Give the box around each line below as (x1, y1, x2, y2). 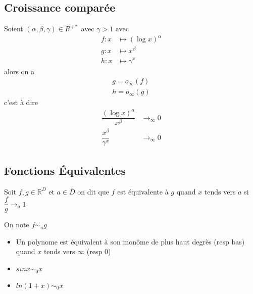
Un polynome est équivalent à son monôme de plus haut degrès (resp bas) (16, 236, 245, 247)
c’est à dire (4, 97, 38, 108)
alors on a (4, 66, 35, 76)
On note (4, 219, 29, 230)
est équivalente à (117, 186, 169, 197)
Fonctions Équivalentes (4, 162, 126, 178)
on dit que (77, 186, 109, 197)
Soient (4, 23, 23, 34)
